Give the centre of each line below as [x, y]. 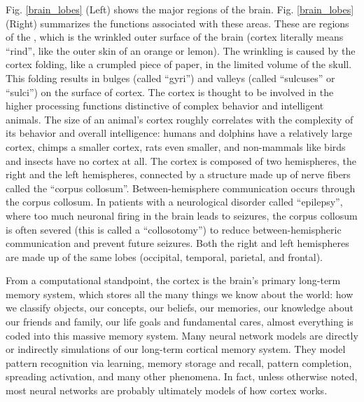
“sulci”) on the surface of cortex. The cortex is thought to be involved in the [170, 92]
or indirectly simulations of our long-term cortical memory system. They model [176, 349]
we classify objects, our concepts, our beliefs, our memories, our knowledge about [180, 308]
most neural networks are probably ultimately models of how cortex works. [167, 390]
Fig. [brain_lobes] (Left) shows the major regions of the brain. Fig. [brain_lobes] [180, 9]
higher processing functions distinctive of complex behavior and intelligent [165, 106]
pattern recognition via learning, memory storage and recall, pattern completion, [179, 362]
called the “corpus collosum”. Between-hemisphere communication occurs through [181, 188]
